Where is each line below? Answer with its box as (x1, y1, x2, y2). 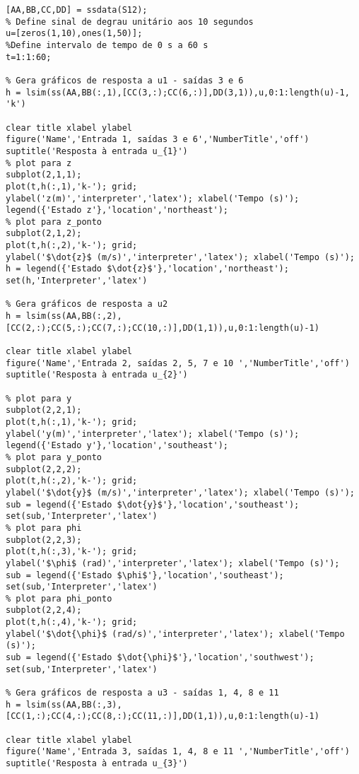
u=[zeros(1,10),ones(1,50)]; (6, 28, 143, 39)
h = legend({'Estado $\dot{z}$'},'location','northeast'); (6, 264, 289, 274)
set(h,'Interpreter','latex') (6, 276, 148, 286)
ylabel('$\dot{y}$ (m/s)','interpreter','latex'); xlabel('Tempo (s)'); (6, 487, 355, 498)
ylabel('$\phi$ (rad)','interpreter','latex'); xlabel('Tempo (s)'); (6, 558, 340, 568)
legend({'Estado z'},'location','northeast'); (6, 205, 228, 216)
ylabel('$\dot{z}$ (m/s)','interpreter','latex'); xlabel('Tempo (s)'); (6, 252, 355, 262)
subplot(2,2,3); (6, 534, 82, 545)
